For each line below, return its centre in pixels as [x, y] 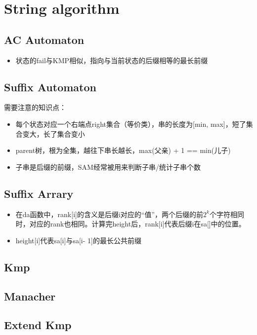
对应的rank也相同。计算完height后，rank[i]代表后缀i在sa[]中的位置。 [137, 224]
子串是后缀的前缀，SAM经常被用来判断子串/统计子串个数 [108, 167]
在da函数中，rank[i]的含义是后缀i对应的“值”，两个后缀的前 [109, 214]
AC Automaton [44, 39]
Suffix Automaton [50, 87]
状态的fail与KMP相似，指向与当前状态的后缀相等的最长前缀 [112, 60]
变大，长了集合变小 [54, 133]
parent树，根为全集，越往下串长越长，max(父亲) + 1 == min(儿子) [123, 150]
